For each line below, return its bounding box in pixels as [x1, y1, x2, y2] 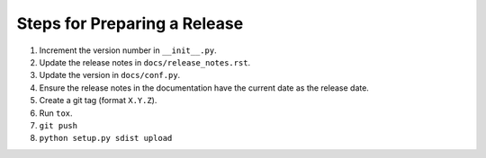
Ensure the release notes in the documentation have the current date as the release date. [39, 82, 369, 93]
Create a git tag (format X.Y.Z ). [39, 95, 157, 106]
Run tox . [39, 108, 73, 118]
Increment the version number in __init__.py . [39, 45, 217, 56]
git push [39, 120, 78, 130]
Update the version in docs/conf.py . [39, 70, 181, 81]
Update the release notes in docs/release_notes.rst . [39, 57, 251, 67]
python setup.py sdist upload [39, 133, 173, 144]
